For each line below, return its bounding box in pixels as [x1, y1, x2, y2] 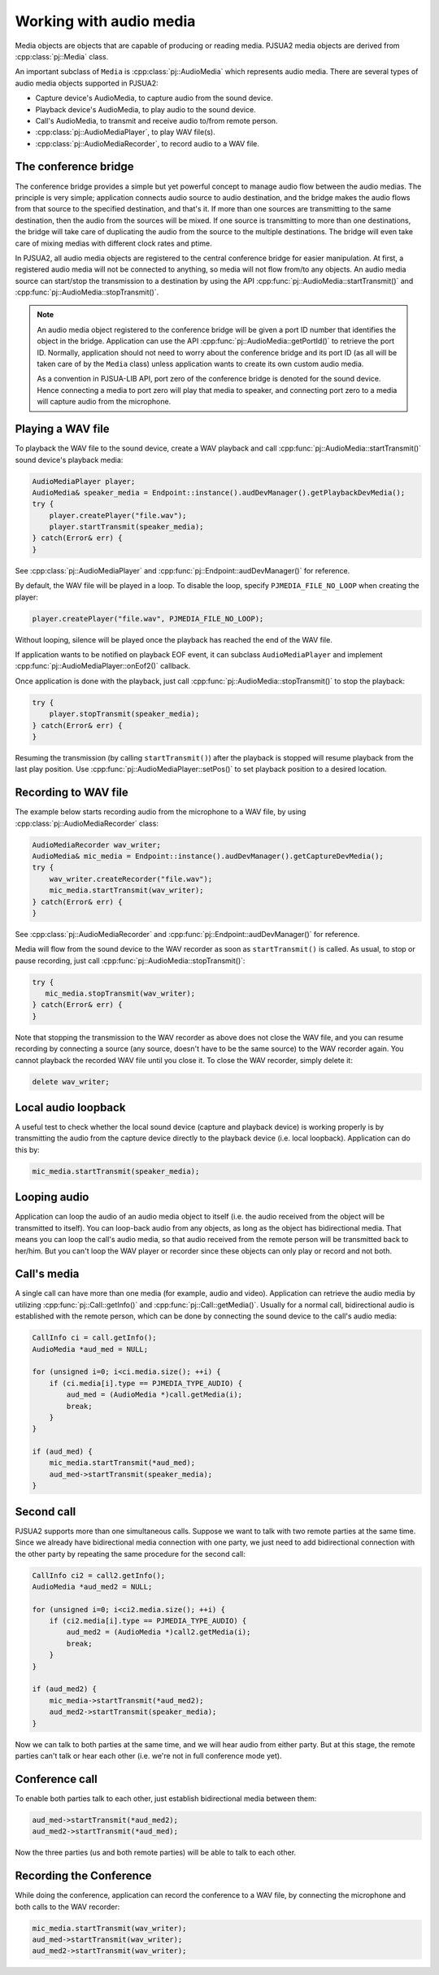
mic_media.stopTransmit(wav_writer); [45, 989, 195, 998]
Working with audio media [15, 12, 196, 30]
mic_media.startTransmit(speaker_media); [32, 1166, 200, 1175]
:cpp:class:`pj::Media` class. [15, 51, 109, 61]
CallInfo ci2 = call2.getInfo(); [32, 1571, 166, 1580]
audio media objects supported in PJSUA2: [15, 78, 159, 88]
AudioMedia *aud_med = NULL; [32, 1345, 149, 1354]
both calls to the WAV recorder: [15, 1902, 120, 1912]
